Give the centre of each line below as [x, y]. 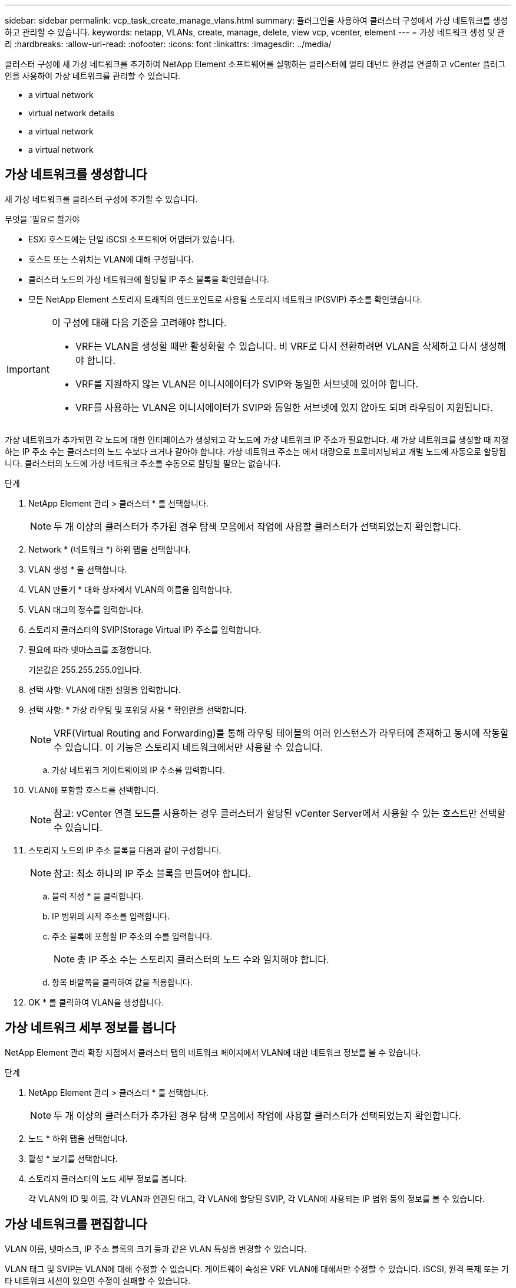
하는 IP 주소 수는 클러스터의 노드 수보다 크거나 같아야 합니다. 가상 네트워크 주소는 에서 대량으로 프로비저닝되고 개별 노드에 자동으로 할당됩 [256, 451]
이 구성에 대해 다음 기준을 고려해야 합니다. [139, 322]
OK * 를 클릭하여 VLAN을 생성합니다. [96, 1002]
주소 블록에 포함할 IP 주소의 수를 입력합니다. [132, 936]
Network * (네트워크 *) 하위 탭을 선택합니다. [110, 549]
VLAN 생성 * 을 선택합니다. [78, 569]
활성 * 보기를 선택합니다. [73, 1158]
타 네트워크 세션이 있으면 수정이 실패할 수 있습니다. [97, 1280]
